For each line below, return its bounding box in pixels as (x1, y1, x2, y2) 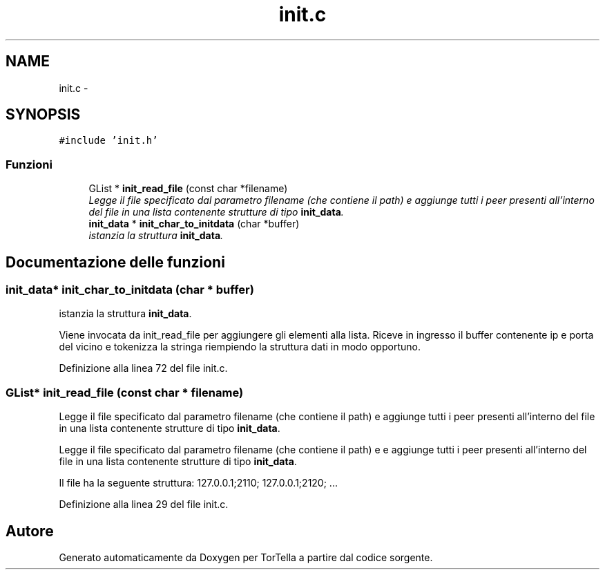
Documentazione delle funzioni (6, 253, 225, 271)
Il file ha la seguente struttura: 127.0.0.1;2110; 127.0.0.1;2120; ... (59, 477, 338, 489)
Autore (6, 522, 54, 540)
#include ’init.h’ (59, 135, 158, 147)
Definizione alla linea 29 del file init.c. (59, 498, 229, 511)
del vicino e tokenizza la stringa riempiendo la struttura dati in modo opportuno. (59, 341, 421, 353)
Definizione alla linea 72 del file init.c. (59, 362, 228, 375)
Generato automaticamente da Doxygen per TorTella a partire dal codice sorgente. (59, 552, 433, 563)
